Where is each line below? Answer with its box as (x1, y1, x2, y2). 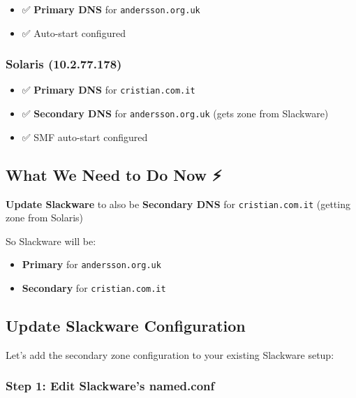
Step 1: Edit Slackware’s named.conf (6, 377, 215, 395)
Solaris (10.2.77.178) (6, 55, 122, 73)
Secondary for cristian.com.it (22, 281, 166, 295)
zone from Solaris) (6, 210, 83, 225)
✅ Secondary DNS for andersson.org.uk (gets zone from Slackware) (22, 106, 329, 121)
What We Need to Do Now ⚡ (6, 163, 222, 185)
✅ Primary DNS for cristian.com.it (22, 82, 195, 97)
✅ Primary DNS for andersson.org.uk (22, 2, 200, 16)
